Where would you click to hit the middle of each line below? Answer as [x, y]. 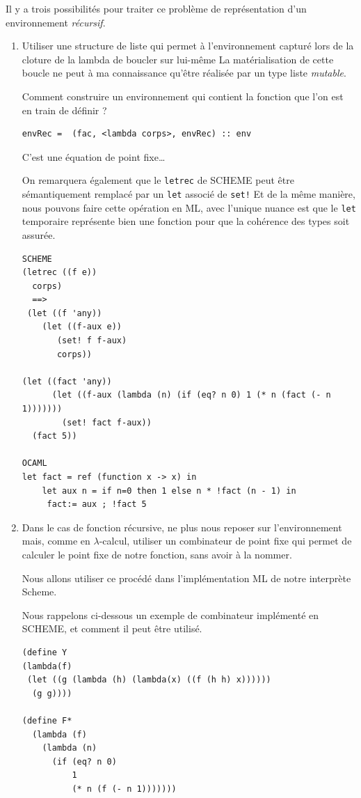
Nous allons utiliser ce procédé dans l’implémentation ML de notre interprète [186, 578]
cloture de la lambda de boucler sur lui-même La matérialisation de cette [178, 59]
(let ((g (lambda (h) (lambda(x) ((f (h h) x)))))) [149, 680]
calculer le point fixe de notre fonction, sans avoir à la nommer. [157, 554]
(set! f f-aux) [92, 341]
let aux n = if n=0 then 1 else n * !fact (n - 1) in [169, 491]
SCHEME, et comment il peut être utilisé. [112, 628]
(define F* [47, 720]
